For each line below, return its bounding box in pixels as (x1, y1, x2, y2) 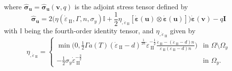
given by (170, 25, 196, 35)
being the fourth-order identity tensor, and (24, 25, 154, 35)
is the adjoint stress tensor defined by (74, 1, 188, 11)
